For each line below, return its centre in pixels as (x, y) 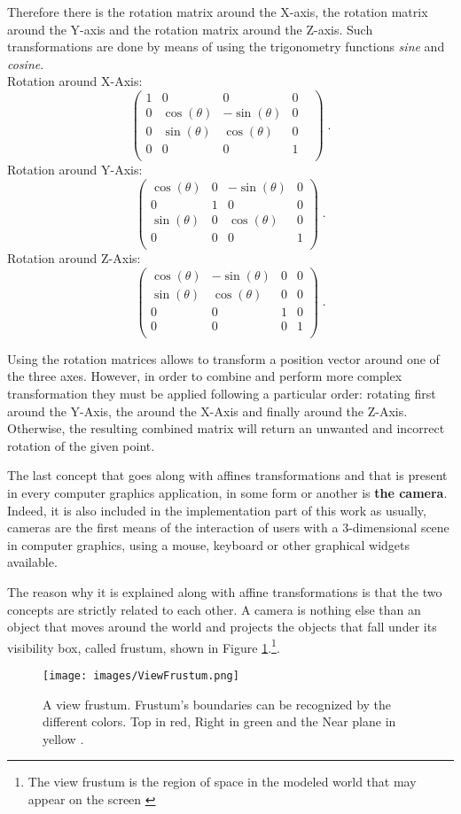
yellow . (63, 738)
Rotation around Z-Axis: (74, 258)
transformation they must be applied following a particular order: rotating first (222, 393)
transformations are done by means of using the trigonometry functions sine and (226, 47)
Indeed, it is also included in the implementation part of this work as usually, (217, 510)
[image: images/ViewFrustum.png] (141, 675)
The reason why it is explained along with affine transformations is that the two (225, 591)
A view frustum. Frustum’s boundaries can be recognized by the (217, 704)
